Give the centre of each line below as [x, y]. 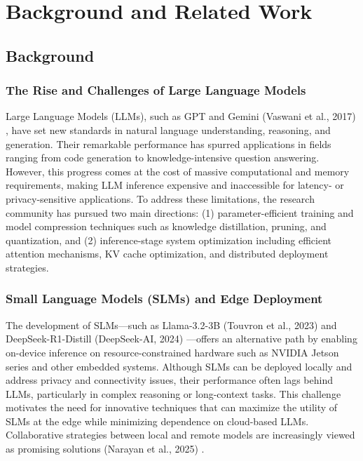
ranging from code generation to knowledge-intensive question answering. [163, 158]
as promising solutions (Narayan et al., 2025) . [105, 449]
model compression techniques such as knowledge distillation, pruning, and [166, 226]
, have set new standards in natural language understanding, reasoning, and [168, 129]
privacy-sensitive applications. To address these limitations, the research [160, 198]
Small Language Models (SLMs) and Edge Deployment [164, 299]
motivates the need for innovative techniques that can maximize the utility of [172, 407]
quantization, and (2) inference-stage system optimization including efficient [169, 240]
